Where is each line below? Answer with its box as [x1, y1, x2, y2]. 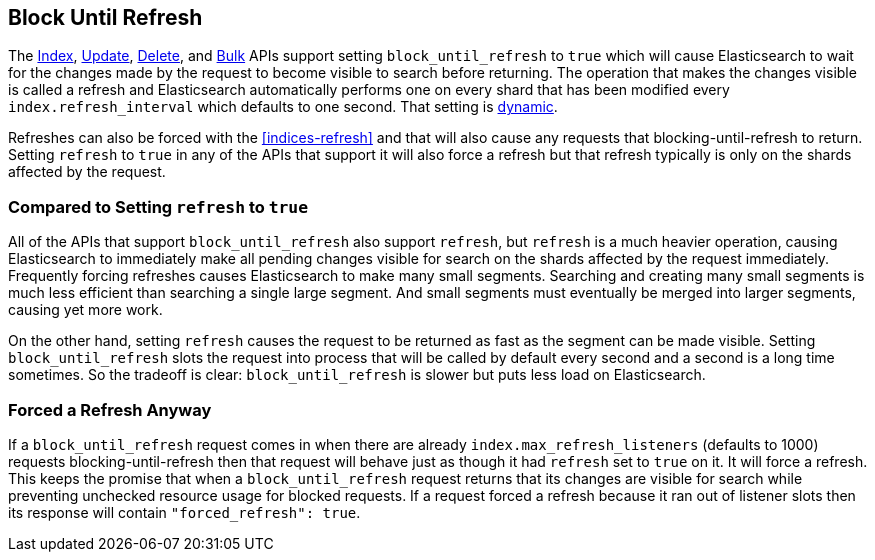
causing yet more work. [8, 301, 163, 319]
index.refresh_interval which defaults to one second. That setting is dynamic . [8, 98, 558, 116]
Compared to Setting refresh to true [8, 196, 309, 217]
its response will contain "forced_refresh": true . [8, 503, 361, 521]
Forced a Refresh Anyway [8, 399, 212, 420]
